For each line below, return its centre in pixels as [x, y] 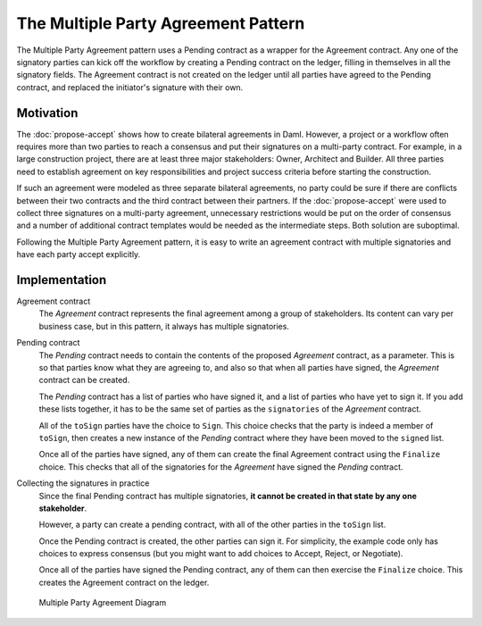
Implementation [62, 280]
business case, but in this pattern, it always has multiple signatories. [164, 326]
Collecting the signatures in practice [83, 483]
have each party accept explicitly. [79, 255]
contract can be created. [84, 380]
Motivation [47, 113]
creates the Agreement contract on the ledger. [124, 582]
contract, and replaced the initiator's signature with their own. [130, 87]
